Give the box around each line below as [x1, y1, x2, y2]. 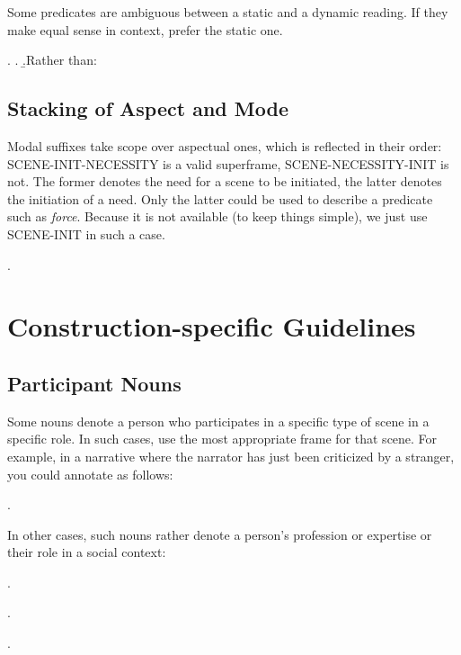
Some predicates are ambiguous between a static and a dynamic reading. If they [7, 3, 448, 21]
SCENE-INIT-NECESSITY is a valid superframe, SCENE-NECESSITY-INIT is [7, 154, 449, 173]
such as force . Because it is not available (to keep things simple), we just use [7, 207, 428, 226]
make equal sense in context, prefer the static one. [7, 20, 283, 39]
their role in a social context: [7, 543, 166, 561]
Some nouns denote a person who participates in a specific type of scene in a [7, 411, 430, 430]
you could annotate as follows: [7, 464, 173, 483]
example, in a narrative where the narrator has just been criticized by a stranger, [7, 446, 455, 465]
